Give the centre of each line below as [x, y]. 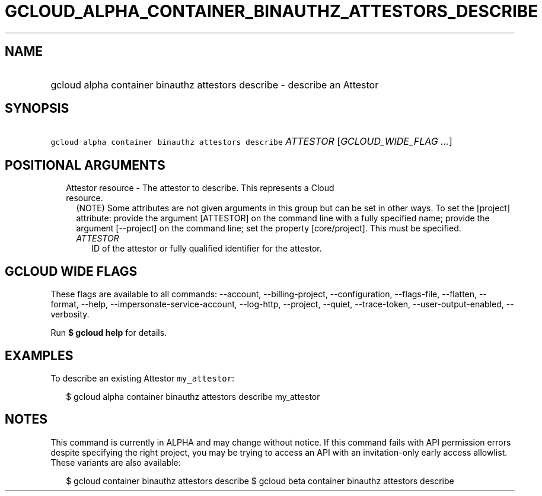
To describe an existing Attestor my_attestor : [143, 378]
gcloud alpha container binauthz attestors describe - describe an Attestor [215, 85]
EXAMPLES [39, 355]
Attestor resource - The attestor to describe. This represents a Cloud [200, 188]
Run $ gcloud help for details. [109, 333]
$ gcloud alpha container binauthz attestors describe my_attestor [193, 396]
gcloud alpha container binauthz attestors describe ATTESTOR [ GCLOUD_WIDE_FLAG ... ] [251, 142]
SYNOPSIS [37, 109]
